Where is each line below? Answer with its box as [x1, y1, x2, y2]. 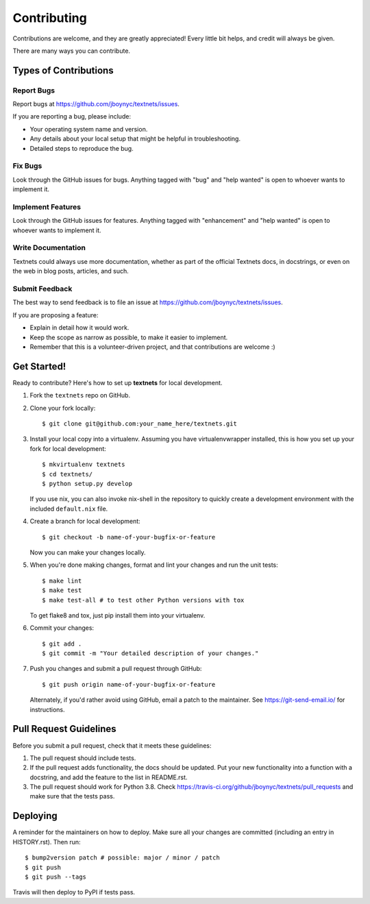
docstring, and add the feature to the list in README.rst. [29, 773, 188, 781]
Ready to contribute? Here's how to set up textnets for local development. [12, 378, 223, 387]
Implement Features [12, 202, 82, 212]
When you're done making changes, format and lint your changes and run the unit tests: [29, 561, 279, 569]
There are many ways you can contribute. [12, 47, 130, 55]
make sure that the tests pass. [29, 792, 115, 801]
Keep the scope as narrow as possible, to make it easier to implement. [29, 333, 228, 341]
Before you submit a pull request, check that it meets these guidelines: [12, 741, 212, 750]
